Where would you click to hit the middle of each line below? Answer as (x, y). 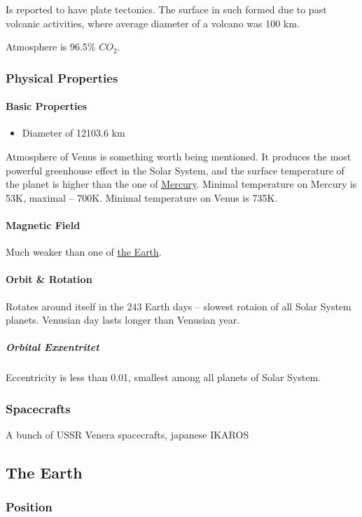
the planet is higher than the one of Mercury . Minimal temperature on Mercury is (181, 184)
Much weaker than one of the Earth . (84, 252)
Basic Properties (47, 106)
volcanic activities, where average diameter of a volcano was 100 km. (153, 23)
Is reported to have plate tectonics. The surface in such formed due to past (166, 9)
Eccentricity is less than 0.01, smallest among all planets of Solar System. (163, 377)
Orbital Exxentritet (53, 347)
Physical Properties (62, 77)
